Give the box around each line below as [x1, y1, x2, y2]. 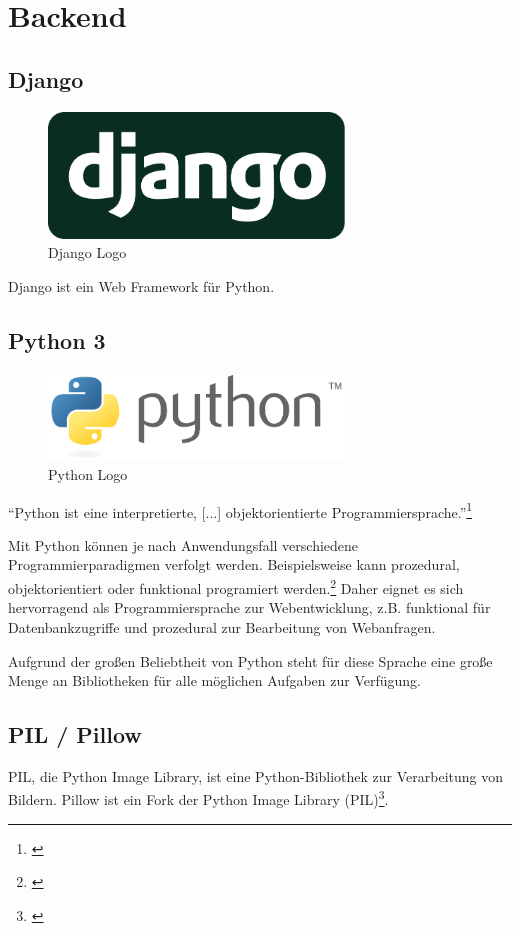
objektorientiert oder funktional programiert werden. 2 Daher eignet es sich [8, 575, 464, 598]
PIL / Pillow [8, 719, 142, 750]
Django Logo [48, 242, 127, 263]
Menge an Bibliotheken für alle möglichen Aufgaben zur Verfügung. [8, 670, 421, 691]
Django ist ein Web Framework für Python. [8, 275, 275, 296]
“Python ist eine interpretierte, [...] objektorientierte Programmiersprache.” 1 [8, 498, 473, 522]
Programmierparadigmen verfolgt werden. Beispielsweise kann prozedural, [8, 554, 460, 575]
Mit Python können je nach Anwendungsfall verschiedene [8, 534, 359, 555]
